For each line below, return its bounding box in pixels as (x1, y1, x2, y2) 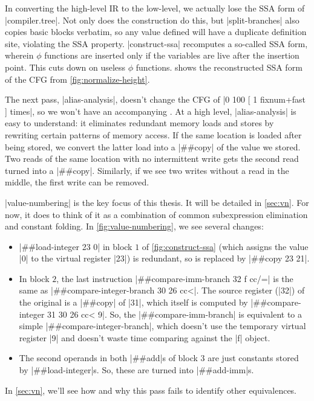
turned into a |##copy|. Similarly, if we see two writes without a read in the (5, 164, 289, 176)
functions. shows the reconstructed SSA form (136, 60, 303, 73)
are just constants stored (208, 351, 299, 364)
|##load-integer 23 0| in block (19, 240, 132, 252)
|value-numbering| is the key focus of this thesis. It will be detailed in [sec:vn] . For (5, 196, 309, 208)
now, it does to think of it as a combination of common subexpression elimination (5, 208, 308, 220)
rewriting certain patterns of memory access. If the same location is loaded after (5, 128, 302, 141)
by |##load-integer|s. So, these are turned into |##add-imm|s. (19, 364, 254, 376)
